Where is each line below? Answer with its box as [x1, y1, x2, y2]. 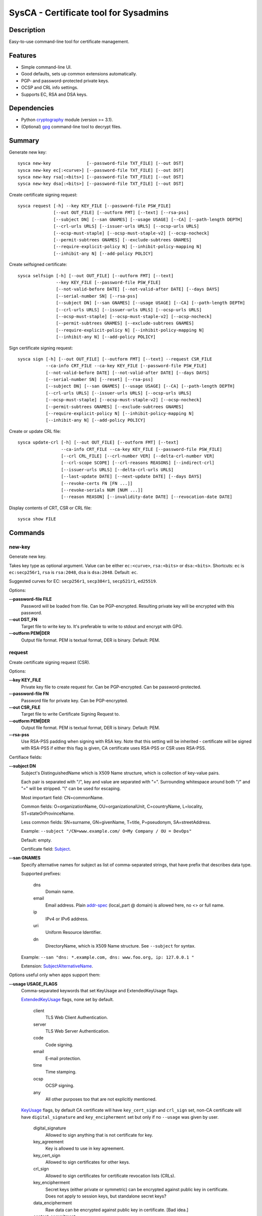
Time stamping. [45, 1069, 77, 1075]
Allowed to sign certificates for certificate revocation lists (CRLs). [45, 1173, 176, 1179]
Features [9, 51, 36, 59]
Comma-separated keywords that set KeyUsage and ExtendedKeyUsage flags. [21, 988, 179, 994]
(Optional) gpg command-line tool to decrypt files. [21, 124, 122, 129]
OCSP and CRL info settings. [21, 85, 79, 90]
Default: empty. [21, 837, 52, 843]
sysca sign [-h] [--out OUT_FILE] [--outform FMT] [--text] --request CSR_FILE [17, 356, 212, 362]
